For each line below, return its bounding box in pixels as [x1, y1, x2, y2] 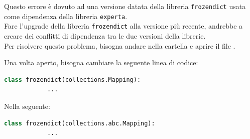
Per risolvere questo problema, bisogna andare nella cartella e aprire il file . [4, 40, 235, 51]
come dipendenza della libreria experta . [4, 11, 128, 21]
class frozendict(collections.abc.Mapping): [4, 119, 155, 127]
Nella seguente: [4, 100, 50, 111]
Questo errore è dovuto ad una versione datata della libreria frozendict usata [4, 1, 246, 11]
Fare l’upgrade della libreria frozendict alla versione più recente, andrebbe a [4, 21, 243, 31]
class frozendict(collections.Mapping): [4, 76, 141, 83]
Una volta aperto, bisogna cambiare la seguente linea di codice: [4, 57, 198, 68]
